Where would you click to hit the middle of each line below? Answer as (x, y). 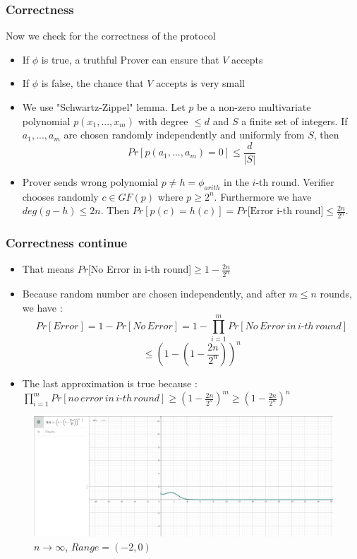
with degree (163, 120)
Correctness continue (67, 243)
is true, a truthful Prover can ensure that (130, 59)
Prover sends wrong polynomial (90, 181)
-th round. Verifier (295, 181)
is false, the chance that (92, 83)
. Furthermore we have (263, 196)
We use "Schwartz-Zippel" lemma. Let (104, 107)
